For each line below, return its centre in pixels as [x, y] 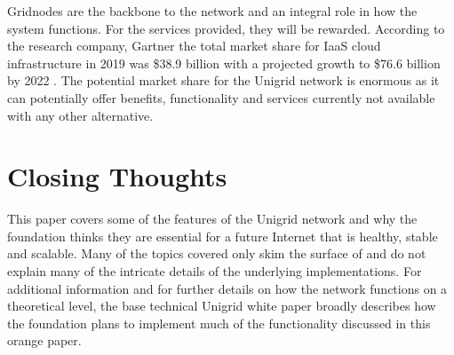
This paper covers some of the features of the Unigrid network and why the [212, 219]
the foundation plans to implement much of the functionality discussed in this [219, 323]
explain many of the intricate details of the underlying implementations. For [215, 271]
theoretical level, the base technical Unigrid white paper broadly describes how [222, 306]
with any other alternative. [80, 115]
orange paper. [44, 340]
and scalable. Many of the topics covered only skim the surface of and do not [217, 253]
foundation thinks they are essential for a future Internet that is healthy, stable [223, 236]
